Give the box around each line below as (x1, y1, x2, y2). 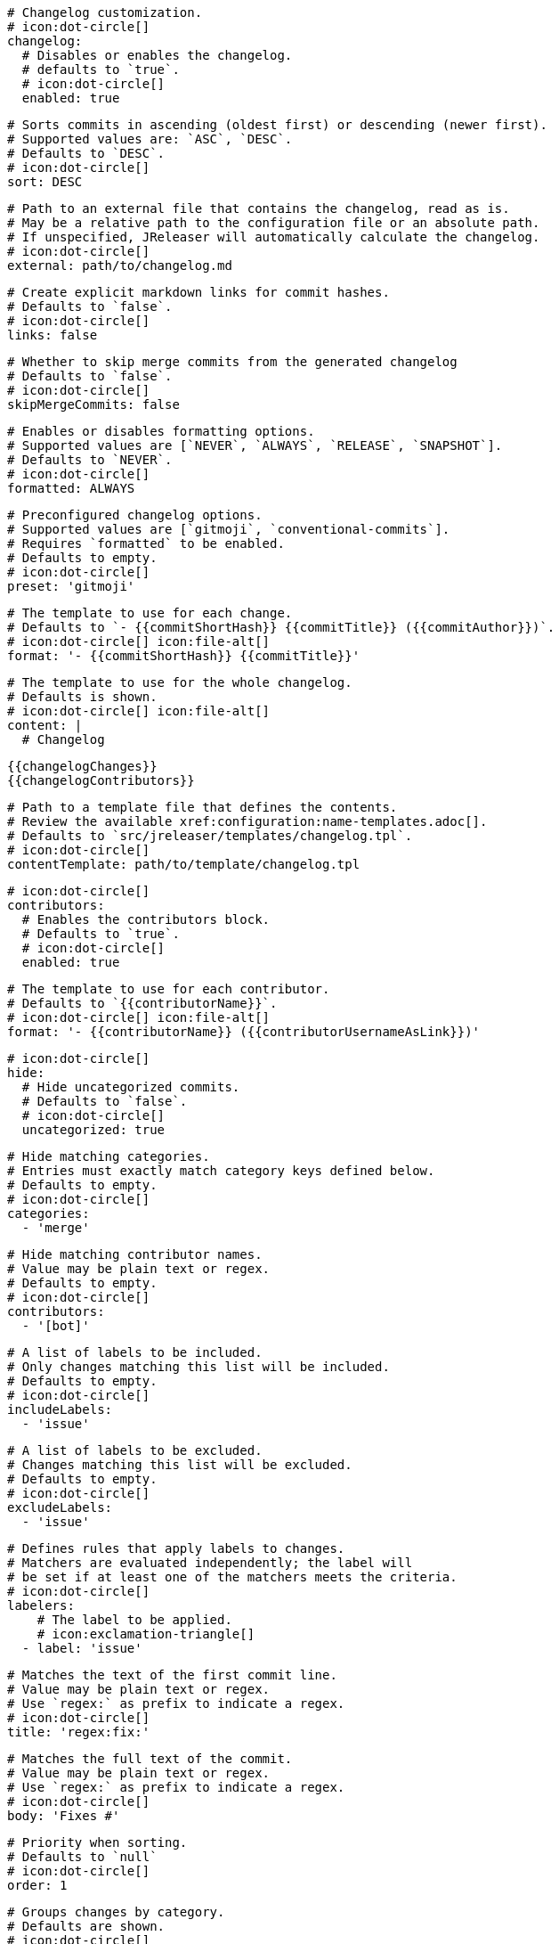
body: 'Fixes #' (7, 1809, 120, 1823)
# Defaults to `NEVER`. (7, 453, 173, 467)
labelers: (7, 1598, 75, 1613)
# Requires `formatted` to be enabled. (7, 536, 285, 551)
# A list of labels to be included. (7, 1345, 263, 1360)
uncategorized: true (21, 1123, 166, 1137)
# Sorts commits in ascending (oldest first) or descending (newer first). (7, 118, 547, 132)
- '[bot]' (21, 1319, 90, 1333)
